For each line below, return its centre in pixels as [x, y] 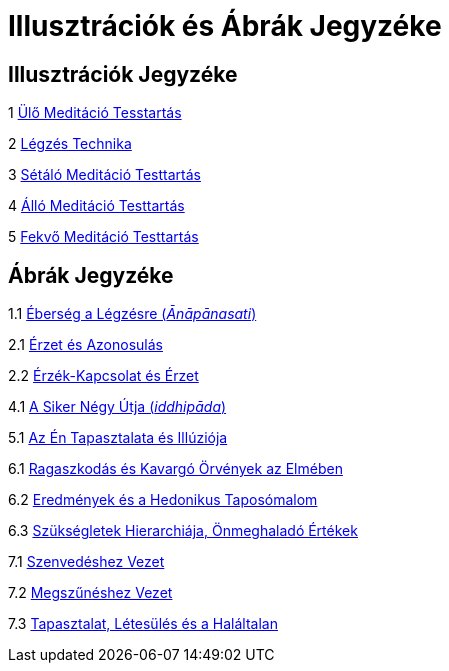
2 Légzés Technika [70, 144]
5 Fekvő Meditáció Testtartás [103, 237]
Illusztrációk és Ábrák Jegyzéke [225, 26]
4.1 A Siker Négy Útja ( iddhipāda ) [117, 407]
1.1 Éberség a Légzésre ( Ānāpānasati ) [132, 314]
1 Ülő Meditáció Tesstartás [95, 113]
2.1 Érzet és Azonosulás [85, 345]
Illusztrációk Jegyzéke [123, 74]
